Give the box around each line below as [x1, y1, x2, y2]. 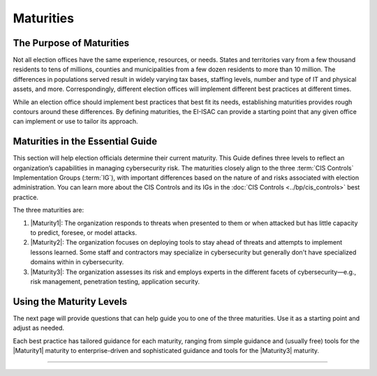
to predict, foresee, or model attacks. [30, 229, 138, 237]
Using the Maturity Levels [13, 296, 128, 308]
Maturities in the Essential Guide [13, 136, 157, 147]
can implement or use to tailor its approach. [13, 117, 139, 126]
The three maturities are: [13, 206, 84, 215]
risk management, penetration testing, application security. [30, 277, 200, 286]
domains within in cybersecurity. [30, 258, 124, 266]
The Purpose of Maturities [13, 37, 130, 49]
